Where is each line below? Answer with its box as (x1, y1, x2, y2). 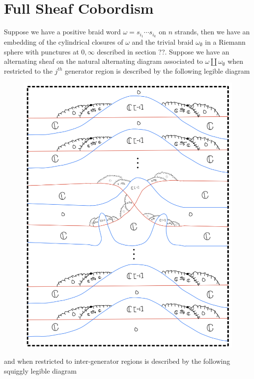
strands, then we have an (174, 27, 250, 37)
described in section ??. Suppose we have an (97, 46, 229, 56)
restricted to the (4, 65, 53, 76)
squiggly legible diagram (4, 365, 77, 376)
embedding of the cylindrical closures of (4, 36, 123, 47)
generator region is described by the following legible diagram (65, 65, 250, 76)
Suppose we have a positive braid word (4, 27, 121, 37)
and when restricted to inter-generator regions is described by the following (4, 356, 230, 366)
